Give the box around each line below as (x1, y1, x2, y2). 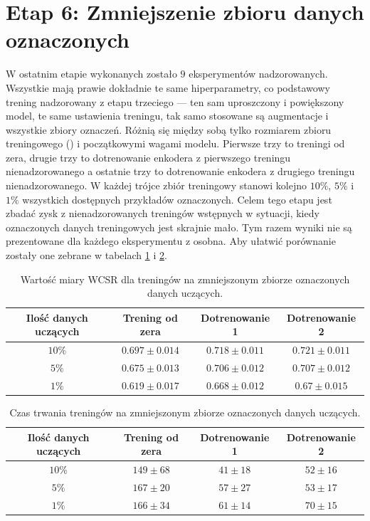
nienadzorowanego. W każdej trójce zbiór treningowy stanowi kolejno (6, 178, 307, 193)
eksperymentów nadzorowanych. (189, 66, 328, 81)
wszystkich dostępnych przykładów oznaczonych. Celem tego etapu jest (22, 191, 332, 206)
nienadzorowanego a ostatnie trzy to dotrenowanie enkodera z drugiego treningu (6, 164, 355, 179)
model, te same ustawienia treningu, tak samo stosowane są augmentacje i (6, 108, 329, 123)
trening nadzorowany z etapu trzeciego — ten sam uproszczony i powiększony (6, 94, 344, 109)
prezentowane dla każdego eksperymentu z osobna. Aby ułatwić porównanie (6, 233, 336, 248)
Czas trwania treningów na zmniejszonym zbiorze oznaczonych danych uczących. (9, 405, 361, 420)
